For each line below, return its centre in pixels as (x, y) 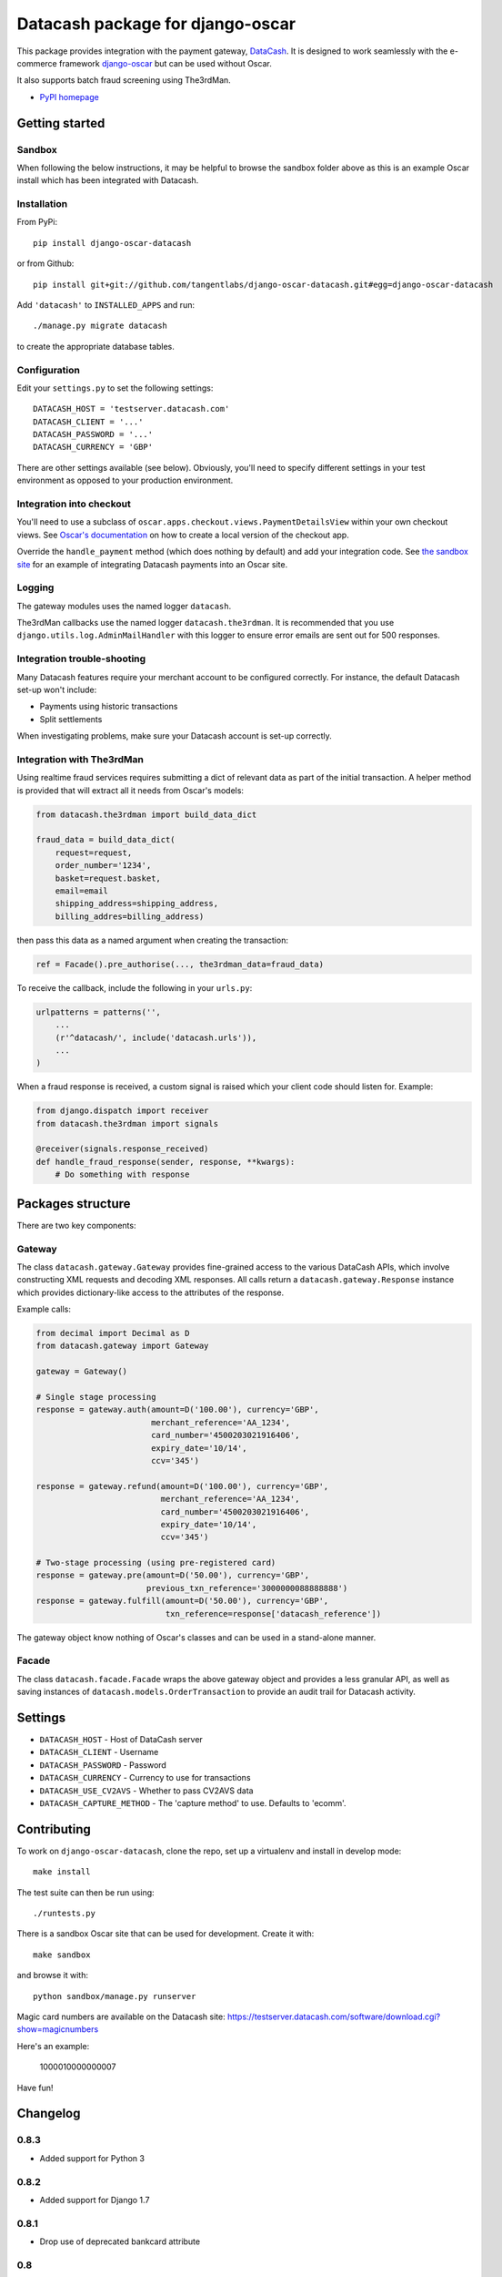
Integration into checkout (74, 504)
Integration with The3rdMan (80, 759)
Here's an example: (53, 2046)
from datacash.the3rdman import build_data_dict (146, 814)
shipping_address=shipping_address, (136, 904)
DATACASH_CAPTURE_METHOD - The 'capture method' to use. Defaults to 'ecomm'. (193, 1803)
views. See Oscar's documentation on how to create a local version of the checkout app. (183, 535)
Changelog (49, 2114)
